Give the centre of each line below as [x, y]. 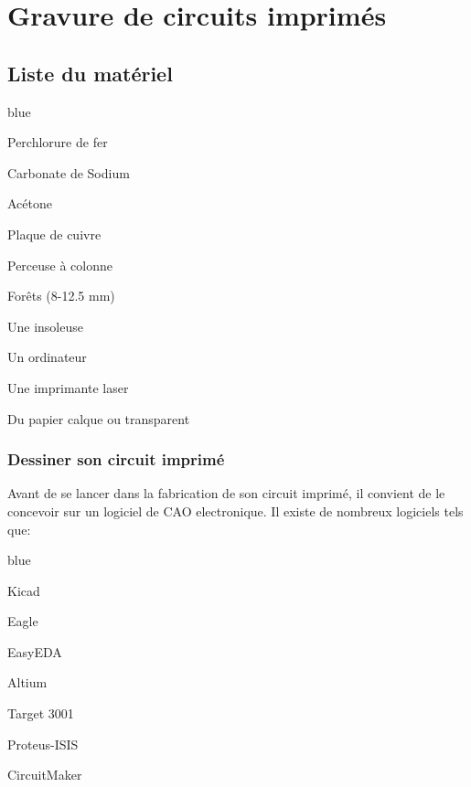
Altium [27, 682]
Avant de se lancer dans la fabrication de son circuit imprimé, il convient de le [226, 493]
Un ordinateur [47, 357]
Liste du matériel [90, 73]
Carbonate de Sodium [69, 172]
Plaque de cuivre [54, 234]
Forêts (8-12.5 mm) [61, 296]
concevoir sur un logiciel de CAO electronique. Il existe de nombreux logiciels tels [235, 510]
